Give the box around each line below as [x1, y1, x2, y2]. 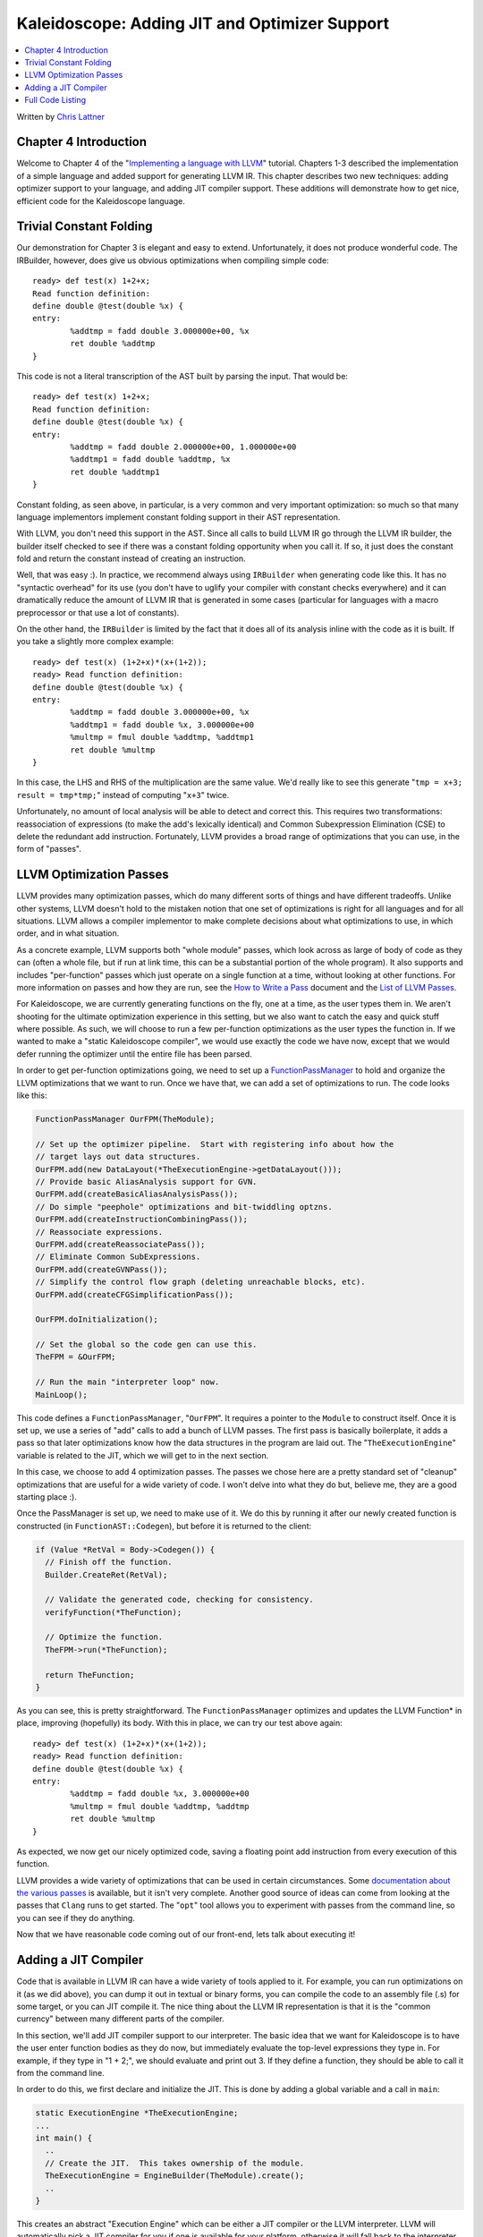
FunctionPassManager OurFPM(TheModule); [35, 1114, 215, 1125]
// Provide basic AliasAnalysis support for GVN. [35, 1177, 258, 1187]
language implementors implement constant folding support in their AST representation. [16, 511, 341, 523]
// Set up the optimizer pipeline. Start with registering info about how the [35, 1139, 394, 1149]
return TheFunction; [45, 1670, 135, 1680]
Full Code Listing [24, 95, 87, 106]
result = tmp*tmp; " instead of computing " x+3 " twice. [16, 789, 230, 800]
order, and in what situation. [16, 928, 120, 939]
